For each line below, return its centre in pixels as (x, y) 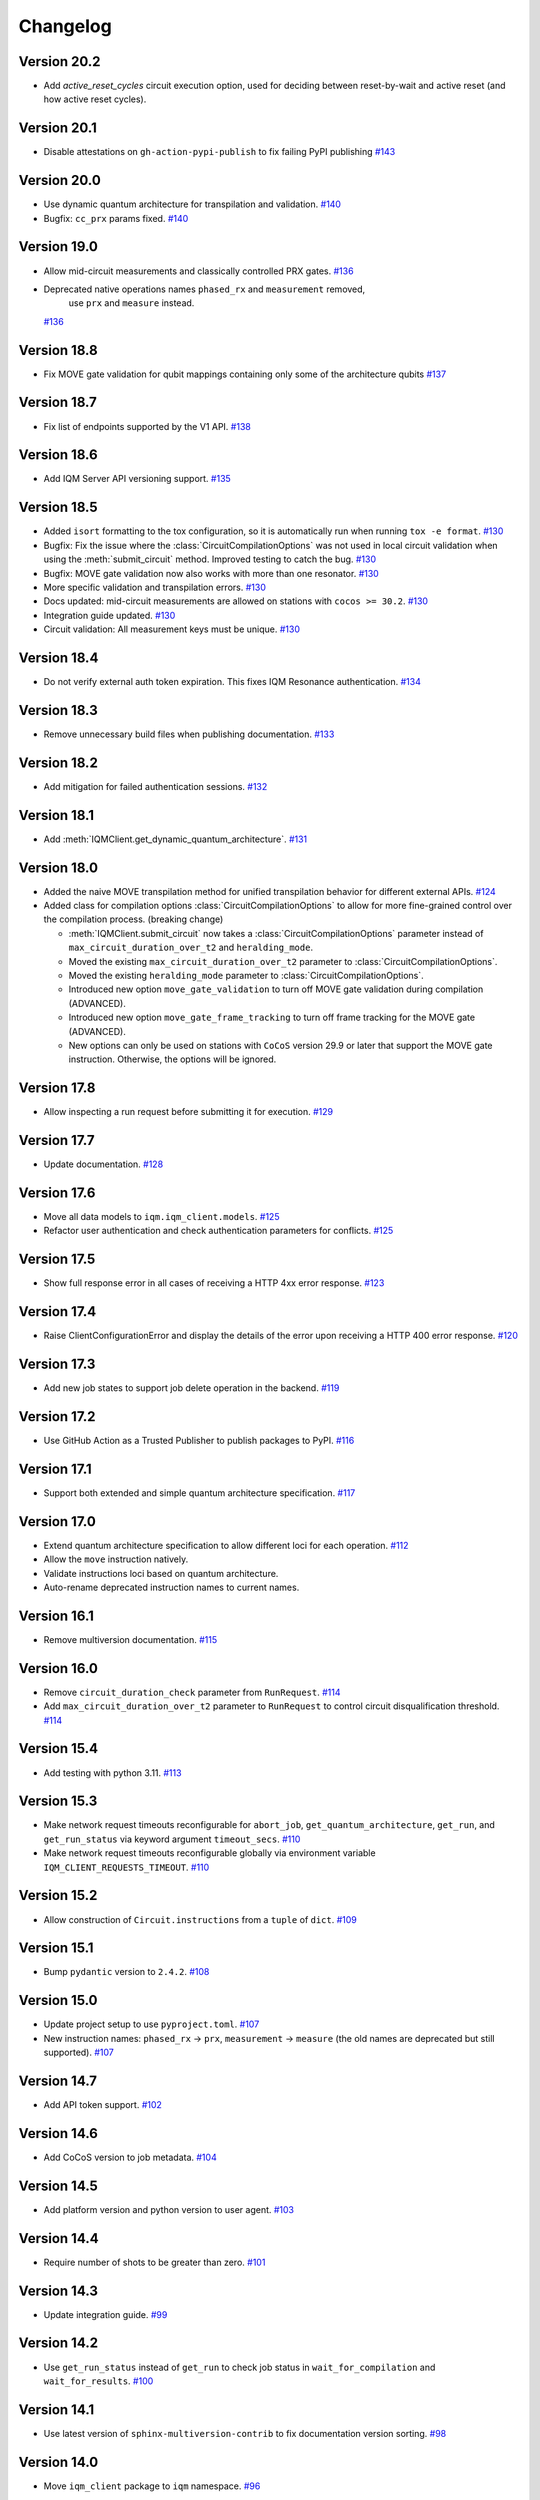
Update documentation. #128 (103, 1164)
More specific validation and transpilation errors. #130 (155, 587)
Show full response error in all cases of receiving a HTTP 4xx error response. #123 (214, 1283)
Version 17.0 (57, 1521)
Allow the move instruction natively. (116, 1559)
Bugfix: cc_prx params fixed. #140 (116, 218)
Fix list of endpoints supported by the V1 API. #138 (147, 426)
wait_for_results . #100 (98, 2381)
